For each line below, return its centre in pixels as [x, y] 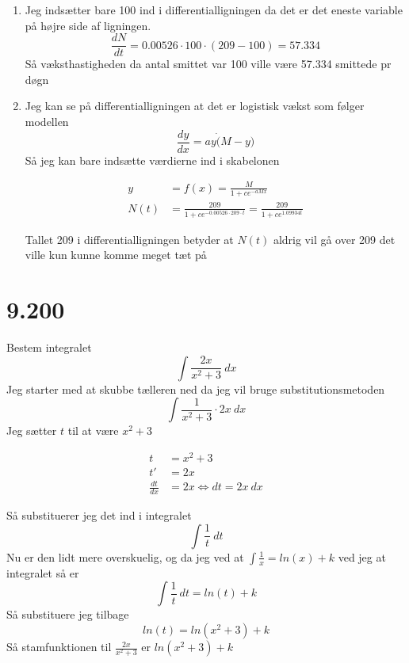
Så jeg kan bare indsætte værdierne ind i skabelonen [152, 160]
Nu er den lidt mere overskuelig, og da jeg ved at [125, 556]
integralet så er [43, 572]
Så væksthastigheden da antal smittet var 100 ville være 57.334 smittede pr [208, 64]
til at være [93, 431]
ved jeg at [362, 556]
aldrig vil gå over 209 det [334, 239]
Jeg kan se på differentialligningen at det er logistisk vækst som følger [195, 106]
